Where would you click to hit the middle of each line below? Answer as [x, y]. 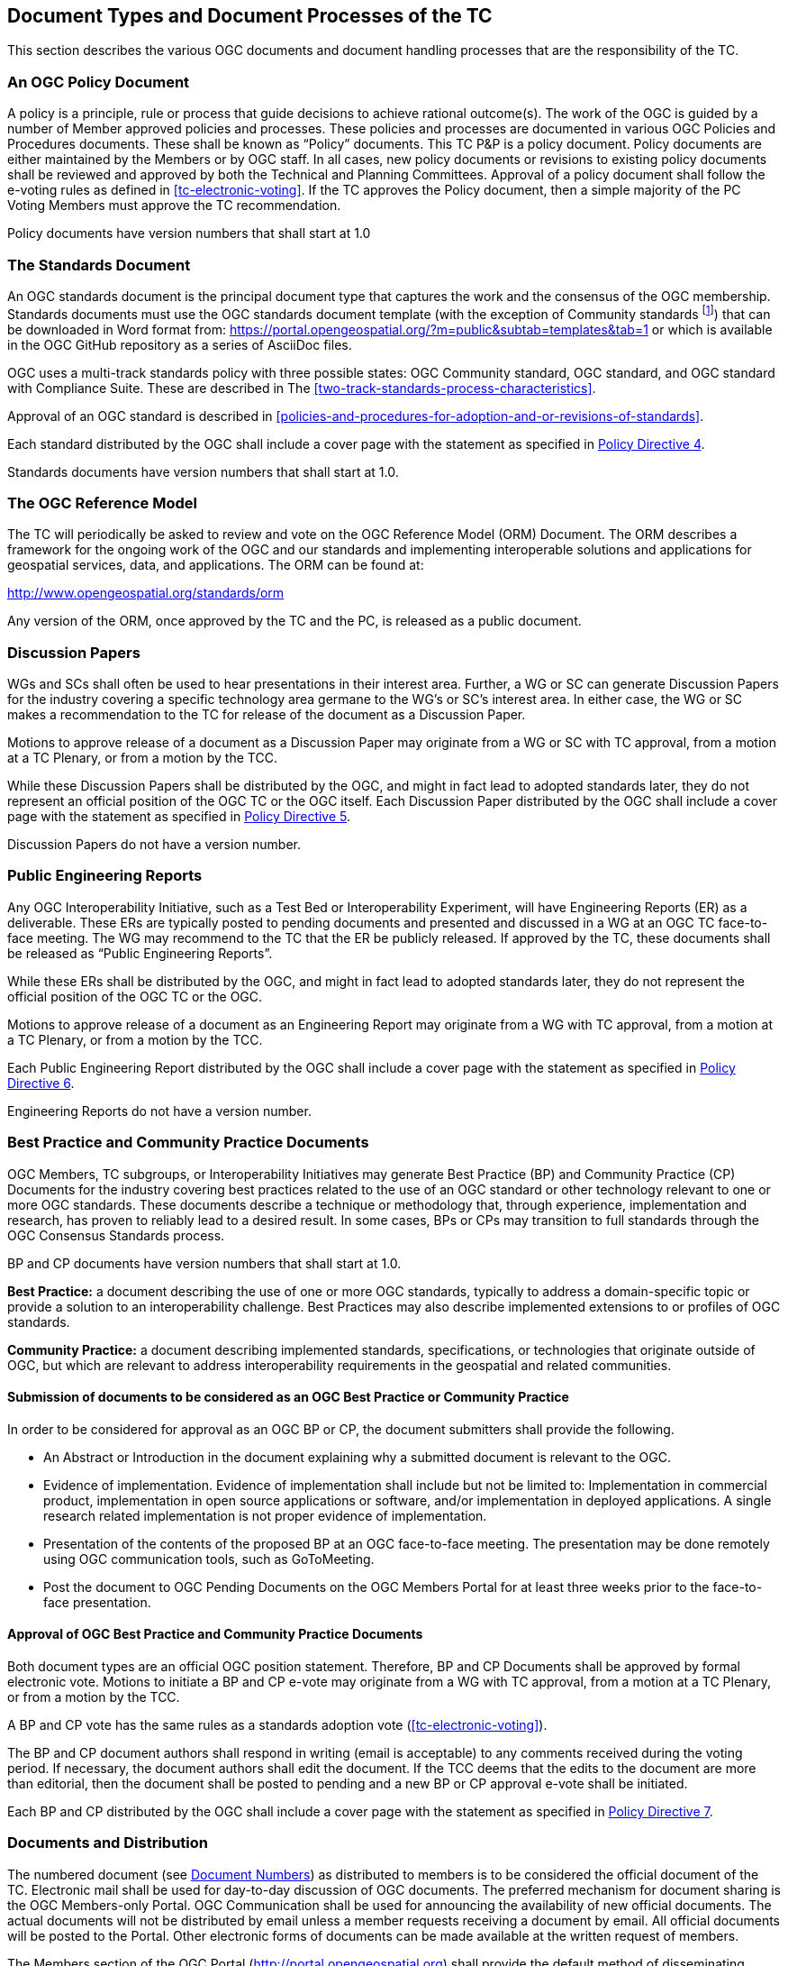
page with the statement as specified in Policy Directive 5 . [179, 817]
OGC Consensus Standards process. [116, 1235]
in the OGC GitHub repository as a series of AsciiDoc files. [180, 344]
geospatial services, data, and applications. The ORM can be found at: [216, 565]
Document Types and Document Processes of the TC [250, 16]
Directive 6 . [41, 1083]
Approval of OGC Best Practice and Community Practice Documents [215, 1634]
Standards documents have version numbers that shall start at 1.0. [203, 471]
